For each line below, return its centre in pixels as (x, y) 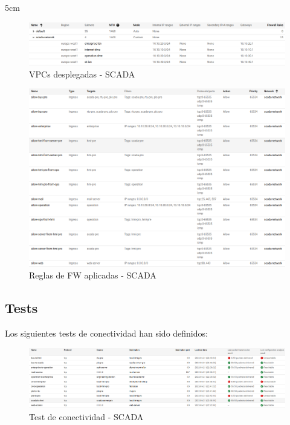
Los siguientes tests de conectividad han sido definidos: (106, 333)
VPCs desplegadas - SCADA (82, 74)
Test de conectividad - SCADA (86, 417)
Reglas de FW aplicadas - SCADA (93, 275)
